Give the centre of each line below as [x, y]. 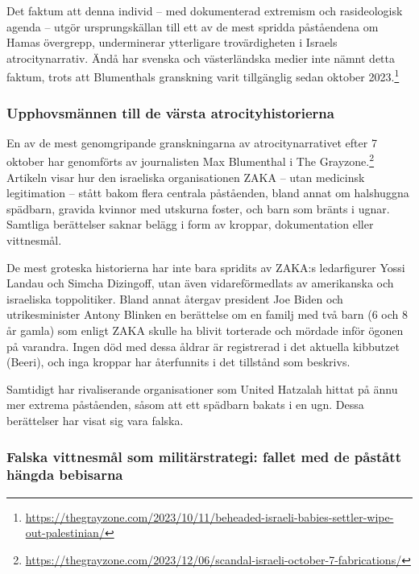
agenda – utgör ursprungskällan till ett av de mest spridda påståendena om [193, 26]
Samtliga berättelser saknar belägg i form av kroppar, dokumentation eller [190, 224]
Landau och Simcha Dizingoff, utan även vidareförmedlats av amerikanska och [200, 283]
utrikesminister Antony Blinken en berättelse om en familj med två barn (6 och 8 [207, 314]
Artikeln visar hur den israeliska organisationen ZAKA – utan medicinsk [186, 177]
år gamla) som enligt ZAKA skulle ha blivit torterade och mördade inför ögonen [205, 330]
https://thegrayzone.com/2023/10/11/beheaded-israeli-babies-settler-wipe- [209, 516]
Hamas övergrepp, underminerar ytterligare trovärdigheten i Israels [172, 42]
